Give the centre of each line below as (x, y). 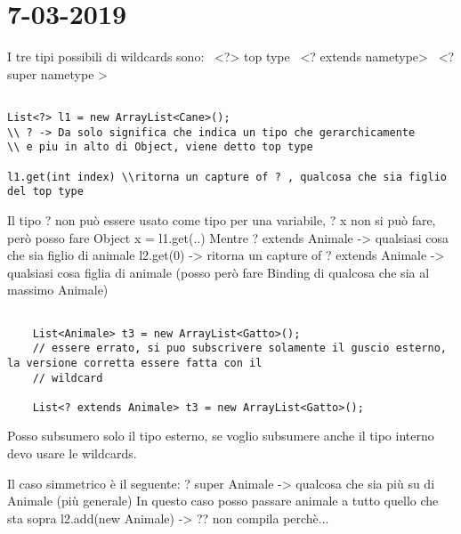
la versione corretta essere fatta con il (135, 363)
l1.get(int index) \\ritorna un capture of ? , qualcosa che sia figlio (227, 177)
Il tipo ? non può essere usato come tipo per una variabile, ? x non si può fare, (222, 219)
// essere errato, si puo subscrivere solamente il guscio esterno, (239, 348)
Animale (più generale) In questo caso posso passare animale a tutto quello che (223, 501)
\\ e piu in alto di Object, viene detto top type (160, 147)
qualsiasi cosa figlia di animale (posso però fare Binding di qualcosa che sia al (218, 272)
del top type (45, 192)
